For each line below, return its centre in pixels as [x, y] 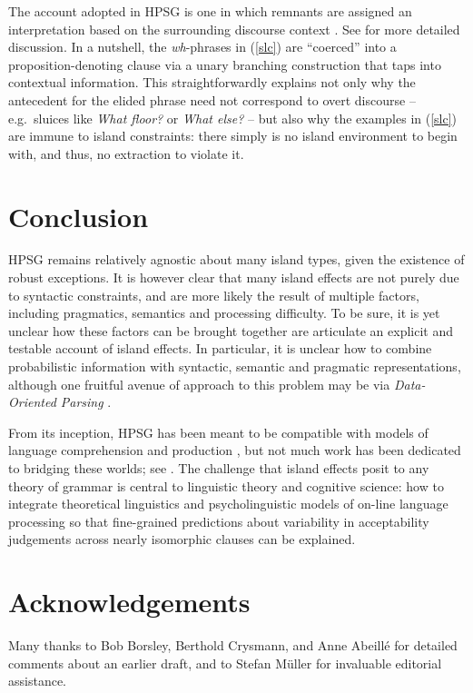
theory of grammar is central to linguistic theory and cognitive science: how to [226, 485]
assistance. [37, 681]
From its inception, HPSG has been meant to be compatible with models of [218, 432]
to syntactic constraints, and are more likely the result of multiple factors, [214, 295]
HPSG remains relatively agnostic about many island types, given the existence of [236, 259]
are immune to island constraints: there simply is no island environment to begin [233, 136]
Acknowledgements [129, 602]
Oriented [32, 402]
